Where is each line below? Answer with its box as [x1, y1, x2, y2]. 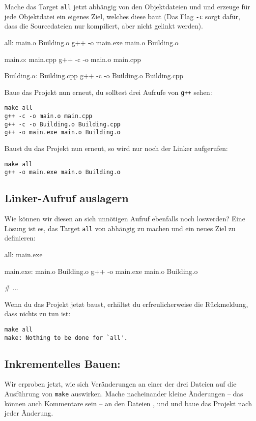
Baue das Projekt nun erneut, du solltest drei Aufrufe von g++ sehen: [4, 87, 212, 97]
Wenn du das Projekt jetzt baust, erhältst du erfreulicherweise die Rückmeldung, [4, 299, 248, 309]
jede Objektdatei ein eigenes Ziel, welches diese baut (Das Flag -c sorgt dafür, [4, 11, 240, 21]
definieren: [4, 233, 36, 243]
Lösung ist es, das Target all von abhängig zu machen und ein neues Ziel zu [4, 223, 236, 233]
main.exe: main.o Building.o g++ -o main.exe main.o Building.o [4, 266, 198, 276]
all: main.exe [4, 249, 43, 259]
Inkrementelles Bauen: [4, 356, 121, 371]
